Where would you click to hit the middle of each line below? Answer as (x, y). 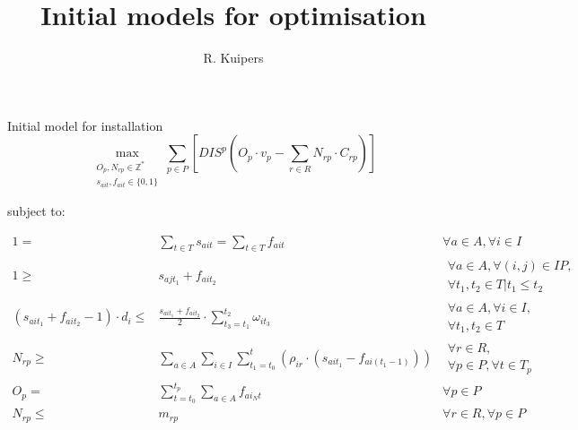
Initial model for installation (85, 125)
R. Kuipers (233, 58)
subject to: (36, 210)
